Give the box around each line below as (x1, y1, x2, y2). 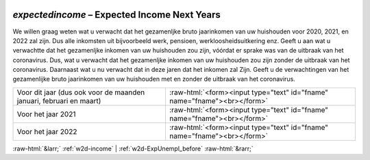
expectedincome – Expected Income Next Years (12, 9, 221, 21)
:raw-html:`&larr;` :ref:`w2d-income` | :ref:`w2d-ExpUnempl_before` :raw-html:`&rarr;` (12, 144, 254, 152)
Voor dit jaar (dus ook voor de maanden (16, 88, 145, 97)
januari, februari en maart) (16, 96, 101, 105)
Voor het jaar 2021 (16, 109, 76, 119)
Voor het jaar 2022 (16, 126, 77, 136)
